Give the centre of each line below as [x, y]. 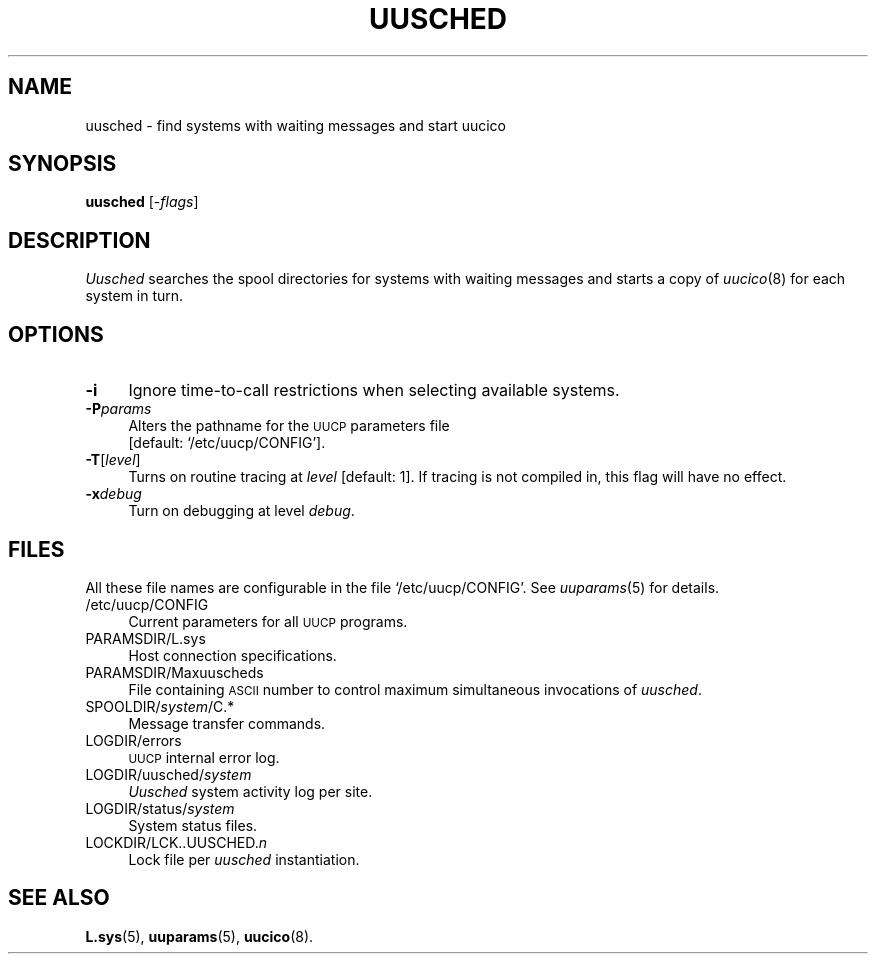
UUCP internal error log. [204, 757]
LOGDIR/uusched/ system [168, 774]
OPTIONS [56, 334]
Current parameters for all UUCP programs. [268, 621]
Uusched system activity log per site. [250, 791]
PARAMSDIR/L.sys [145, 638]
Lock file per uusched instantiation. [244, 859]
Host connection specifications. [232, 655]
